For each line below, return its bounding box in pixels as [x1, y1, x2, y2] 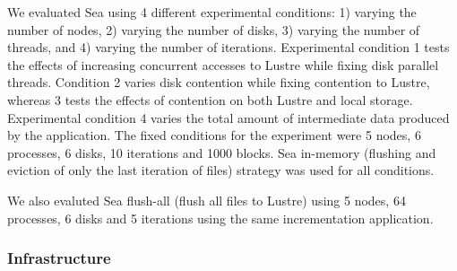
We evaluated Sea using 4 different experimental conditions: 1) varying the [7, 3, 417, 21]
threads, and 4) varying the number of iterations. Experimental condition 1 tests [7, 38, 450, 57]
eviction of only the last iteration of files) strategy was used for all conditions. [7, 161, 435, 179]
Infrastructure [7, 247, 111, 269]
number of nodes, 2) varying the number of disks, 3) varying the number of [7, 20, 420, 39]
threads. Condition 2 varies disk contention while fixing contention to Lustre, [7, 73, 430, 92]
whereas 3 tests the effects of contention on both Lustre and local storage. [7, 90, 413, 109]
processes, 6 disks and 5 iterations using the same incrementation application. [7, 208, 434, 227]
